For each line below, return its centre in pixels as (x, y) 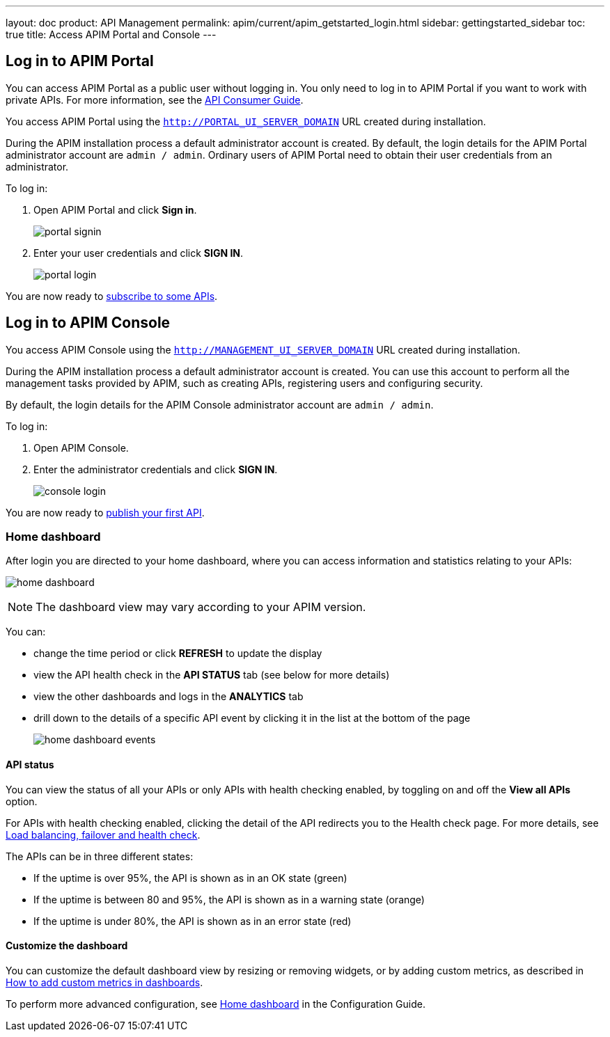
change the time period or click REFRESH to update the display (178, 654)
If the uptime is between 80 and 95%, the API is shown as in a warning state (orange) (229, 899)
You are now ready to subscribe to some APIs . (112, 296)
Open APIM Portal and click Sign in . (115, 209)
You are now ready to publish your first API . (105, 512)
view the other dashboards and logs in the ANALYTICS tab (169, 697)
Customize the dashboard (67, 946)
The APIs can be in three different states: (100, 856)
